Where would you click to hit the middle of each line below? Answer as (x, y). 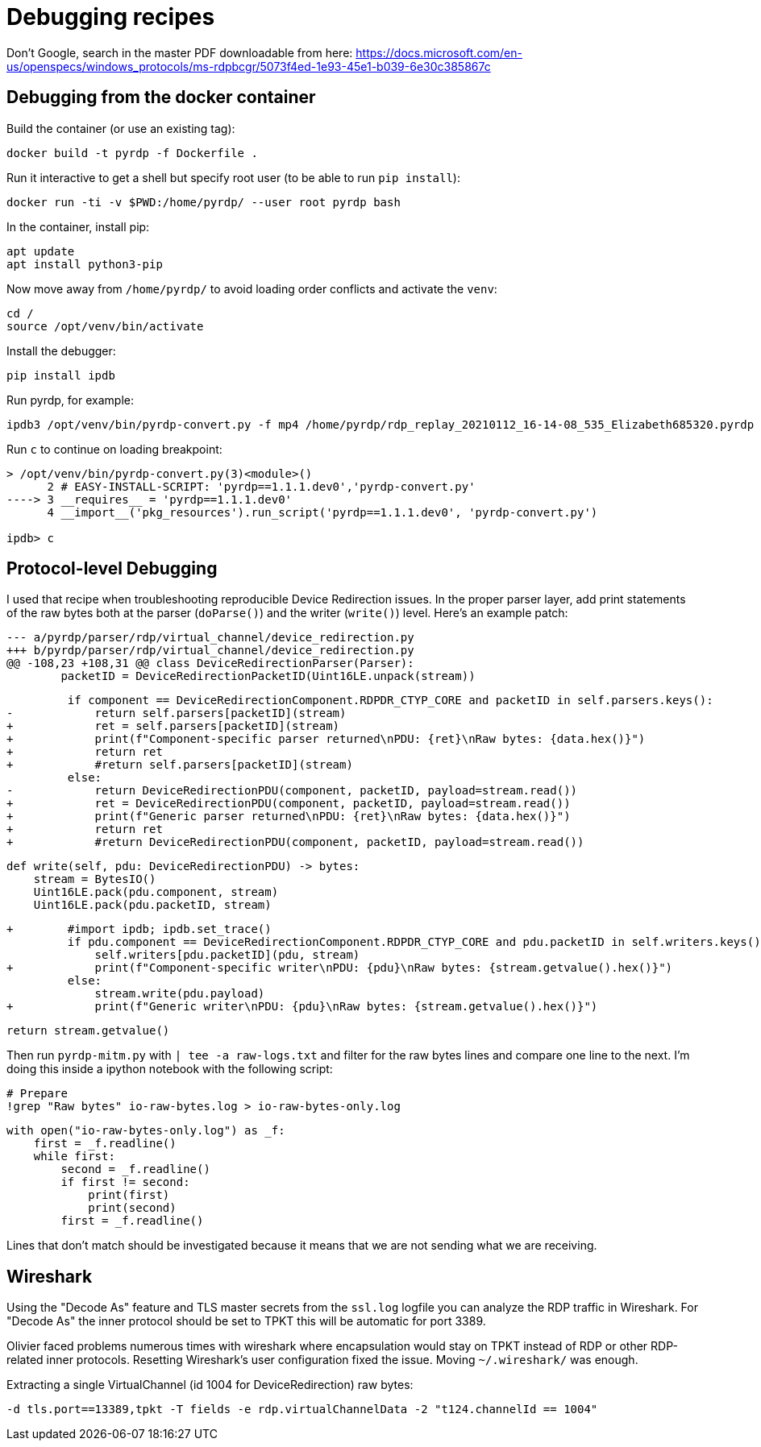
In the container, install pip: (78, 226)
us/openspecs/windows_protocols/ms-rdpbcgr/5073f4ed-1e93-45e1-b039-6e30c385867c (249, 66)
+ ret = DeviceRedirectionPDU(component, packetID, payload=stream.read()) (289, 804)
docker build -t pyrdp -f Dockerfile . (132, 153)
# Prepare (37, 1094)
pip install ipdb (61, 375)
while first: (74, 1157)
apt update (41, 251)
